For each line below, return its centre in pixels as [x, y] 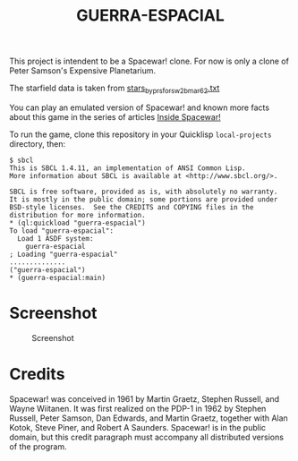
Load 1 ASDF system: [55, 238]
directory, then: [38, 143]
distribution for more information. [77, 215]
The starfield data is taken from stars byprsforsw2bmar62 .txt [115, 89]
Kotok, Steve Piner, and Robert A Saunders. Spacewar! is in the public [138, 427]
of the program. [38, 446]
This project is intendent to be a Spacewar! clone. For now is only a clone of [149, 61]
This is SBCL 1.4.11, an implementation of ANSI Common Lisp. [128, 168]
